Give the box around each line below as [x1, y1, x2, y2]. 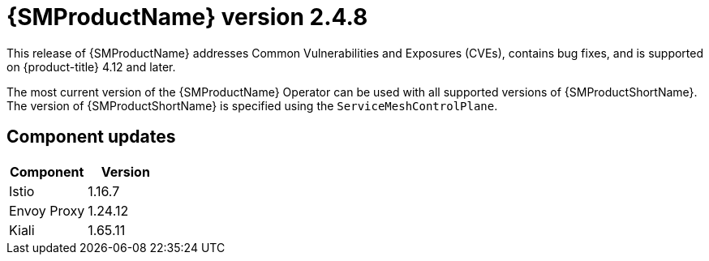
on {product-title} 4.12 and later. [6, 59, 176, 74]
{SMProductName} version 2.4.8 [6, 3, 368, 31]
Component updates [6, 126, 176, 148]
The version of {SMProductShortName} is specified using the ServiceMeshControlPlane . [6, 98, 498, 113]
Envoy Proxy [9, 202, 85, 219]
